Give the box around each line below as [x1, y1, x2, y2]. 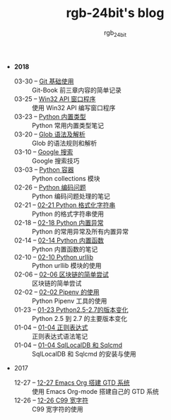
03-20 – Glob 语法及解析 [13, 129, 86, 139]
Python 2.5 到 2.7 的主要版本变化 [31, 314, 128, 322]
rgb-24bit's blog [66, 5, 165, 21]
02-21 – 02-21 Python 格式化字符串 [13, 200, 116, 209]
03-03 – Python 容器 [13, 165, 74, 174]
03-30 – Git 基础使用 [13, 76, 74, 86]
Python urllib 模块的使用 [31, 261, 102, 269]
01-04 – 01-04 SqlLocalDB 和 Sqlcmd [13, 341, 122, 349]
